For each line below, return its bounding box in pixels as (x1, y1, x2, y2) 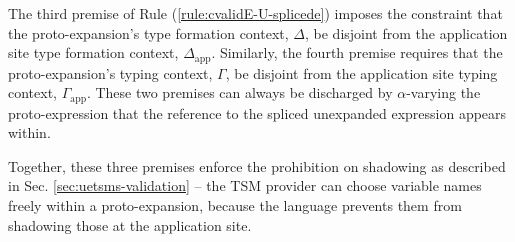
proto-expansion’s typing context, (8, 62, 213, 83)
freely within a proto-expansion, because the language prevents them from (8, 195, 462, 216)
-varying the (406, 82, 481, 103)
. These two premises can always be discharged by (86, 82, 393, 103)
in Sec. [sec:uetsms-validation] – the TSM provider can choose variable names (8, 175, 482, 196)
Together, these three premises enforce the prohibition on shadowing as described (8, 155, 506, 176)
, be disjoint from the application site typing (225, 62, 498, 83)
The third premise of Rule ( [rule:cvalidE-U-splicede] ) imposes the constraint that (8, 3, 503, 23)
